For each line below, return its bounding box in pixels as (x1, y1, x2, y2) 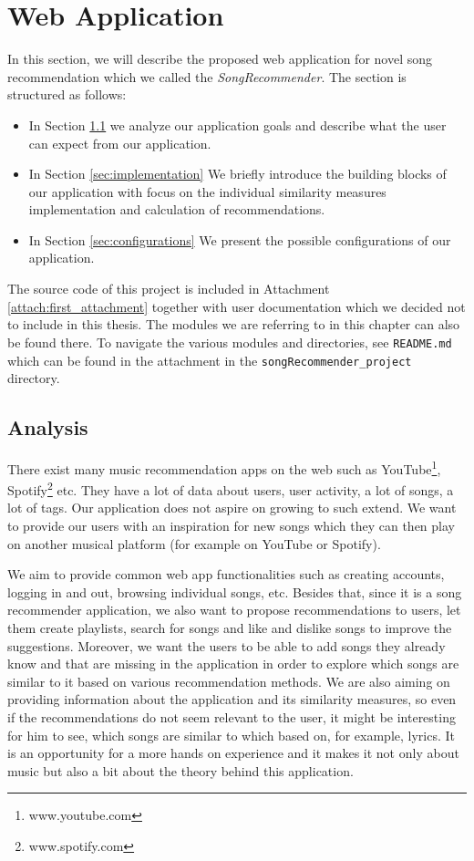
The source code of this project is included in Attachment (7, 279, 330, 298)
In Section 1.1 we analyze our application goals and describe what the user (28, 115, 447, 134)
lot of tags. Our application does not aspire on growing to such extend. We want (7, 498, 457, 517)
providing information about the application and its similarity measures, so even (7, 690, 457, 709)
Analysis (7, 413, 88, 441)
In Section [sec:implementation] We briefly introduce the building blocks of (28, 164, 447, 183)
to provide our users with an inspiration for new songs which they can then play (7, 516, 455, 535)
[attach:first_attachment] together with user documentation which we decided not (7, 296, 466, 316)
